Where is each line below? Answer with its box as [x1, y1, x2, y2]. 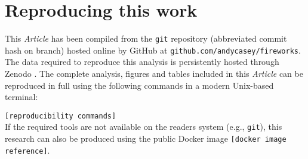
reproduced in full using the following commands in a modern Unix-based [5, 79, 274, 91]
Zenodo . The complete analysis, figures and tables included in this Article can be [5, 67, 303, 80]
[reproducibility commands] [5, 111, 116, 120]
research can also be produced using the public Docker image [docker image [5, 132, 287, 145]
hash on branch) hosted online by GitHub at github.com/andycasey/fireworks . [5, 43, 301, 56]
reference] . [5, 144, 50, 156]
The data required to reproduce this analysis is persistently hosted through [5, 55, 279, 68]
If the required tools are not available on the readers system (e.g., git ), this [5, 120, 282, 133]
